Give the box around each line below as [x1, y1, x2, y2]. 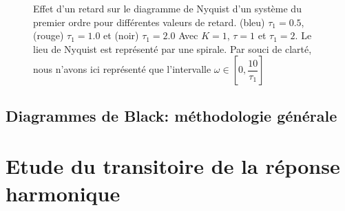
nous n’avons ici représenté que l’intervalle [33, 62, 211, 76]
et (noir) [103, 28, 139, 43]
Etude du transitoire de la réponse [6, 152, 340, 180]
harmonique [6, 179, 121, 207]
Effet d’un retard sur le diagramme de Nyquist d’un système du [33, 1, 302, 15]
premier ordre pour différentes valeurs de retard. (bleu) [33, 14, 265, 29]
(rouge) [33, 28, 64, 43]
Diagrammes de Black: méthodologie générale [6, 104, 337, 126]
